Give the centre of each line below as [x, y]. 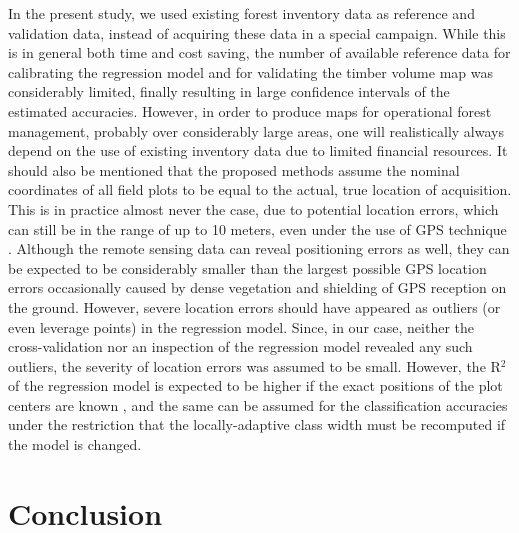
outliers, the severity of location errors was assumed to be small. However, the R [254, 365]
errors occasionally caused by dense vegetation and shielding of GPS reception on [257, 287]
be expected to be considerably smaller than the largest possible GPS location [247, 267]
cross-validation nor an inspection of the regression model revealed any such [240, 346]
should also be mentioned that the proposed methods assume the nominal [234, 169]
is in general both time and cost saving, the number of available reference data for [259, 52]
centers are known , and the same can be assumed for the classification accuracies [258, 404]
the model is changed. [75, 444]
